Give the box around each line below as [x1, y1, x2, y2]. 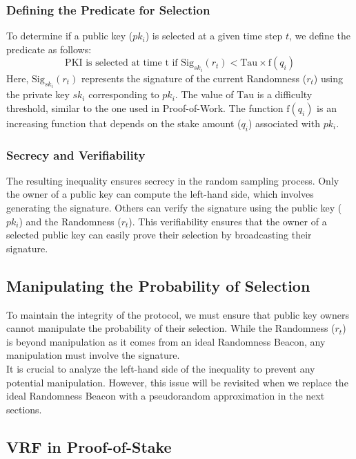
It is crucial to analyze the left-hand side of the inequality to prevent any [6, 362, 315, 376]
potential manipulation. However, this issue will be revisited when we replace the [6, 375, 348, 389]
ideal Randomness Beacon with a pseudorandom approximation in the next [6, 388, 325, 403]
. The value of [175, 87, 234, 102]
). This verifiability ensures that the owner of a [128, 214, 327, 228]
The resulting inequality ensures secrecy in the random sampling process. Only [6, 173, 339, 187]
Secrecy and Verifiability [6, 146, 146, 163]
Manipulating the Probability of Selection [6, 274, 310, 296]
